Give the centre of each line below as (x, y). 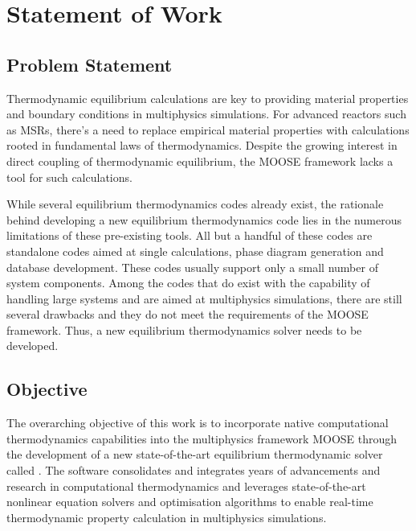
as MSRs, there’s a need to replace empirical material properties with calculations (208, 129)
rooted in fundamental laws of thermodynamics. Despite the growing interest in (202, 145)
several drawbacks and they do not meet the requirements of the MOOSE (188, 314)
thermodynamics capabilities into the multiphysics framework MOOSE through (202, 438)
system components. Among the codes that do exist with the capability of (188, 283)
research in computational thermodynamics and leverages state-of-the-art (186, 486)
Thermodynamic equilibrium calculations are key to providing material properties (208, 98)
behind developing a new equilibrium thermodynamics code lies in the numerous (204, 219)
